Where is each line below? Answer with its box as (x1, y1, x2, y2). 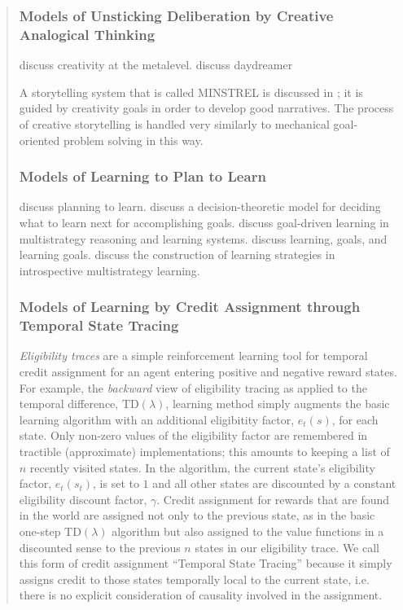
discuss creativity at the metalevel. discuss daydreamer (19, 56, 293, 73)
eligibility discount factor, (19, 490, 147, 507)
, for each (331, 410, 379, 428)
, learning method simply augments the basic (165, 395, 390, 412)
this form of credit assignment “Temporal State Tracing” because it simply (19, 555, 392, 572)
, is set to (93, 475, 139, 492)
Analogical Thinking (19, 24, 156, 44)
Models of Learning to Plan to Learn (19, 166, 266, 187)
